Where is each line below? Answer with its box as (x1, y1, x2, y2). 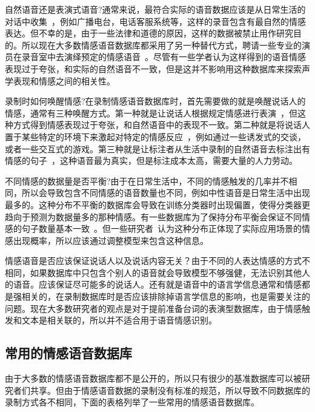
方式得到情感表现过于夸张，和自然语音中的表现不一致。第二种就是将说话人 (13, 118, 310, 131)
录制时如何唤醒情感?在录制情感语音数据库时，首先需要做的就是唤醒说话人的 (5, 95, 306, 107)
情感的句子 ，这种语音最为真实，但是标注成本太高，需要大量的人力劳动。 (5, 154, 297, 167)
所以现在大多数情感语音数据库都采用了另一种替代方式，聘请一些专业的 (21, 38, 302, 51)
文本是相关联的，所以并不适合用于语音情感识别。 (21, 314, 217, 326)
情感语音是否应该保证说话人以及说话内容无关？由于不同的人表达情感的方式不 (5, 254, 310, 267)
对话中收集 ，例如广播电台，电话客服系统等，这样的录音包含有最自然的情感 (5, 15, 306, 27)
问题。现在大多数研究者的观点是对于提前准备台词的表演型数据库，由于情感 (5, 302, 302, 314)
